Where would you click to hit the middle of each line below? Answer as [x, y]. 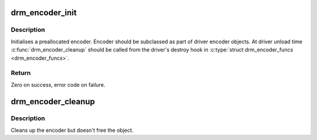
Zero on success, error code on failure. [58, 84]
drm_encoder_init [44, 13]
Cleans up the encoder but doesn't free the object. [72, 130]
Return [21, 73]
